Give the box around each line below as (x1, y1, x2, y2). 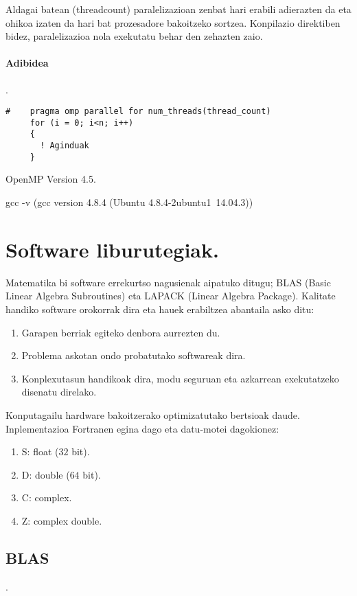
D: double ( (21, 467, 70, 481)
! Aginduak (40, 141, 89, 151)
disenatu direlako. (21, 385, 97, 399)
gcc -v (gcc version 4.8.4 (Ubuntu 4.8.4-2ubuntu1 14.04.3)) (5, 195, 253, 209)
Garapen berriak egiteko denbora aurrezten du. (21, 325, 220, 339)
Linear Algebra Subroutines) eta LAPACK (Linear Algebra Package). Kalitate (5, 288, 336, 303)
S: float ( (21, 444, 59, 459)
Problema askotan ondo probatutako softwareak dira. (21, 348, 246, 363)
